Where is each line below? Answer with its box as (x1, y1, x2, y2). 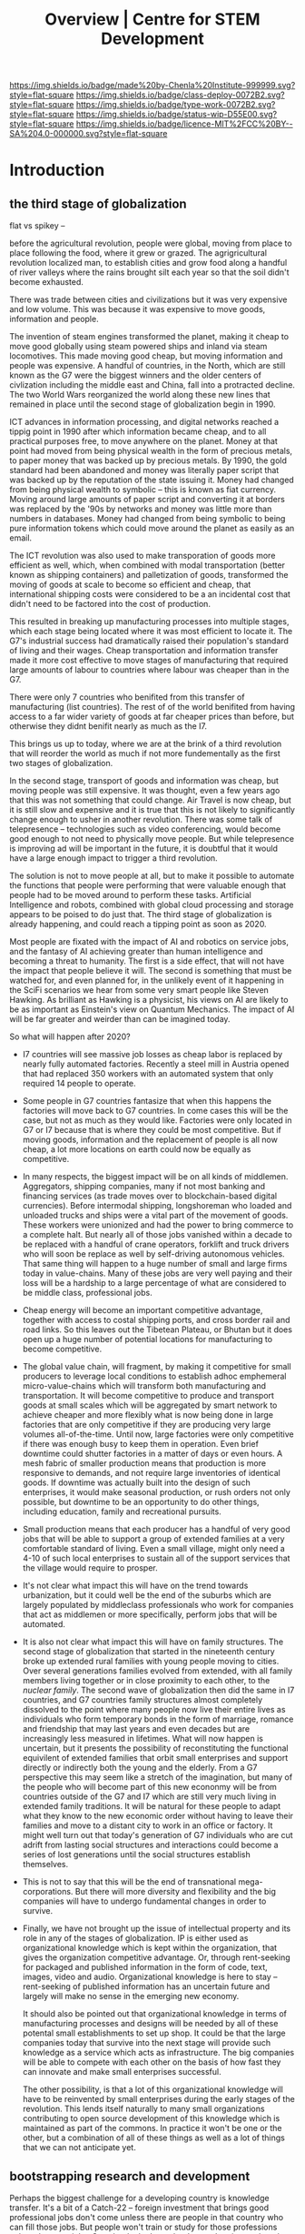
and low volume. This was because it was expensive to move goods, (9, 304, 266, 315)
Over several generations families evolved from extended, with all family (22, 1665, 293, 1676)
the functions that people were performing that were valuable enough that (9, 880, 287, 891)
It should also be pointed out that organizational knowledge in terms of (22, 2008, 288, 2019)
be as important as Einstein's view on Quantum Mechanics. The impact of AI (9, 1004, 295, 1015)
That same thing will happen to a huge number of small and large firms (22, 1259, 288, 1269)
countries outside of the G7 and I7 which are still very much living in (22, 1791, 277, 1802)
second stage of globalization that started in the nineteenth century (22, 1646, 275, 1657)
